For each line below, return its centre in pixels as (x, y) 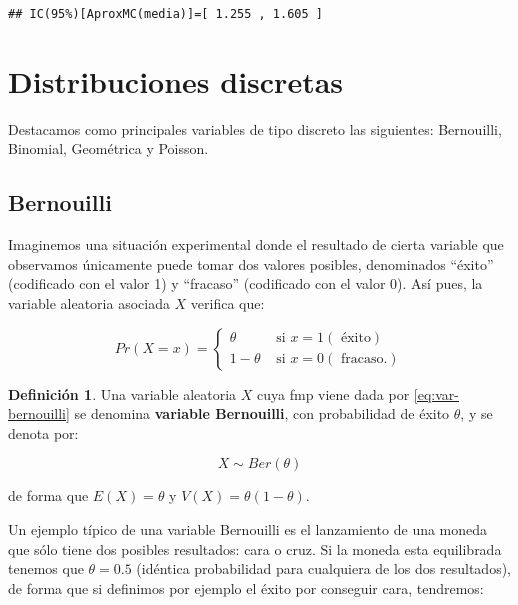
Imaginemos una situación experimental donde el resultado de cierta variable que (256, 244)
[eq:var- (436, 393)
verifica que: (227, 302)
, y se (476, 413)
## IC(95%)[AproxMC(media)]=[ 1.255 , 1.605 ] (165, 14)
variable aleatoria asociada (89, 302)
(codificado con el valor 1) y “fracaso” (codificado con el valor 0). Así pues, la (245, 283)
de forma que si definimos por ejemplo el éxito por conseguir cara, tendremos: (246, 587)
